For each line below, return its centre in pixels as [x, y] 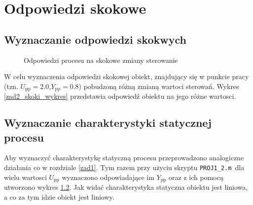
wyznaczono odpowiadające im [108, 177]
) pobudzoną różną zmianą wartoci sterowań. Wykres [159, 86]
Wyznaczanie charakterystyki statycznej [108, 123]
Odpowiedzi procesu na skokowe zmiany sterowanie [101, 60]
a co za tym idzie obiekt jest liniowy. [59, 196]
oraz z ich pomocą [196, 177]
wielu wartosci [25, 177]
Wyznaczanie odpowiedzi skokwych [95, 39]
